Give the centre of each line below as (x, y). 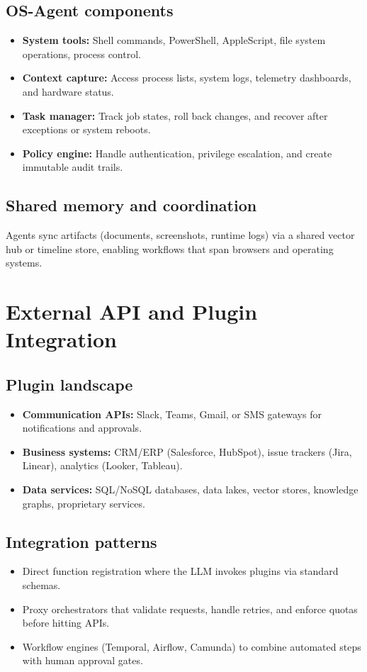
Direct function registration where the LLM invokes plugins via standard (180, 571)
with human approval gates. (83, 660)
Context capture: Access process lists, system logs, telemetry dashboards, (187, 78)
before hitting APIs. (66, 623)
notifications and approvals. (82, 428)
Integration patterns (81, 541)
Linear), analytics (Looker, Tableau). (102, 465)
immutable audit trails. (73, 167)
